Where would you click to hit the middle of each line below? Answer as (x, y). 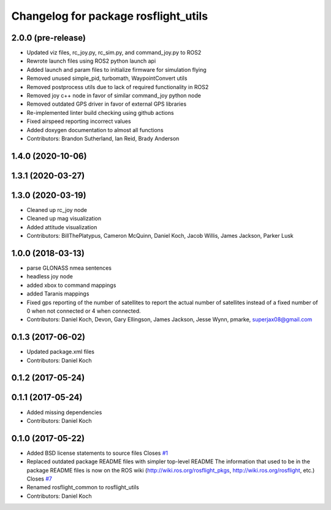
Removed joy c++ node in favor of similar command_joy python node (114, 96)
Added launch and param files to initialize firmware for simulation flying (116, 69)
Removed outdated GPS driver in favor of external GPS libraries (107, 104)
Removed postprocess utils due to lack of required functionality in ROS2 (118, 87)
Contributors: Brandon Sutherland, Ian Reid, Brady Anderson (103, 138)
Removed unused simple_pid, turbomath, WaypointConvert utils (107, 78)
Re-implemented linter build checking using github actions (100, 112)
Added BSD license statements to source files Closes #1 (97, 453)
